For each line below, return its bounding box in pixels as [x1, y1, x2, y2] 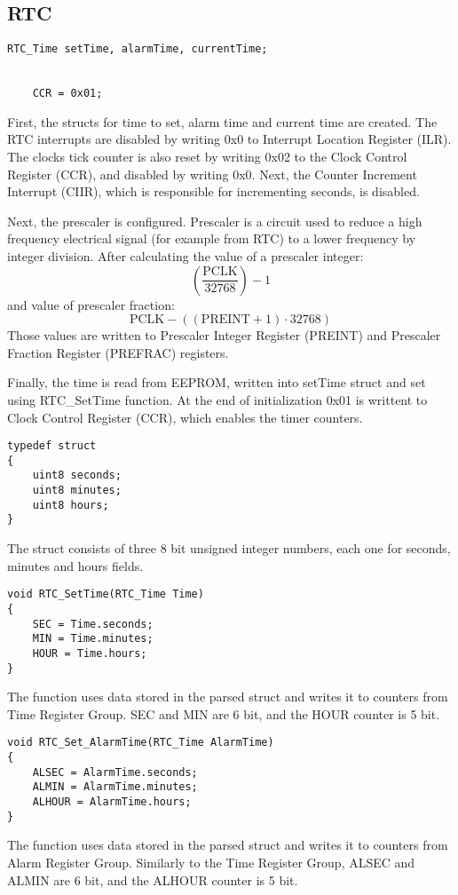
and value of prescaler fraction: [7, 295, 175, 313]
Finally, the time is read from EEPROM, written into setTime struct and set [7, 373, 426, 392]
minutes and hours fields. [7, 556, 144, 574]
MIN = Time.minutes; [32, 632, 154, 646]
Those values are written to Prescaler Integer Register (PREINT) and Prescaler [7, 326, 441, 345]
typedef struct [7, 440, 97, 453]
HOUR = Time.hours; [32, 646, 147, 660]
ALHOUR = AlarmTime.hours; [32, 796, 192, 809]
